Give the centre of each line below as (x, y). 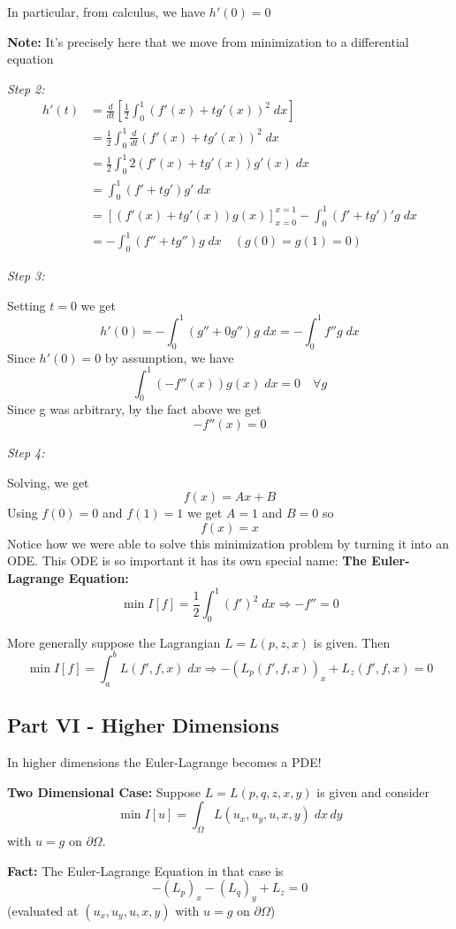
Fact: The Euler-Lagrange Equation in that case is (145, 870)
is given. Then (352, 642)
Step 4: (26, 453)
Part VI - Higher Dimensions (143, 725)
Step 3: (26, 276)
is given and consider (373, 791)
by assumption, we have (169, 357)
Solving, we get (48, 482)
